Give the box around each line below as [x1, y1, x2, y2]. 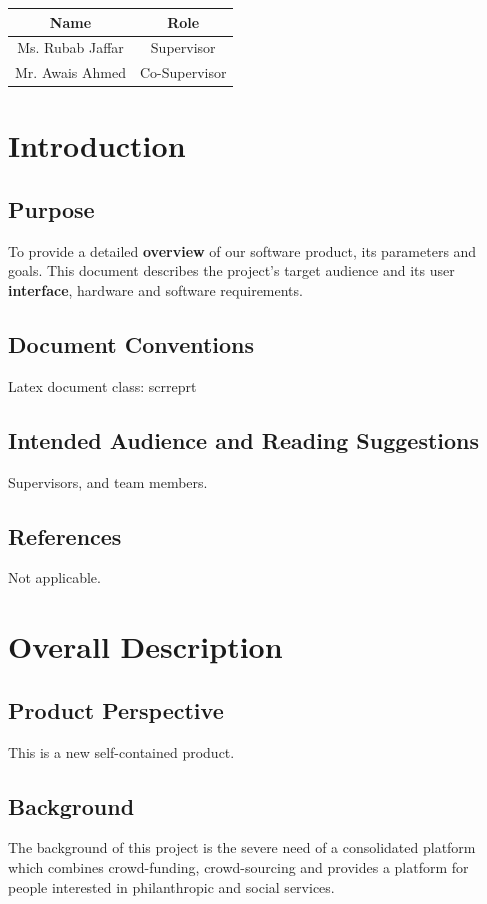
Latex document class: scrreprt [8, 375, 197, 396]
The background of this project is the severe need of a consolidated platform [8, 837, 476, 858]
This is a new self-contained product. [8, 741, 235, 762]
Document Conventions [8, 329, 255, 360]
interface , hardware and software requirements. [8, 280, 303, 301]
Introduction [8, 125, 186, 166]
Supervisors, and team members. [8, 471, 208, 492]
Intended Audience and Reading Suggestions [8, 424, 480, 455]
